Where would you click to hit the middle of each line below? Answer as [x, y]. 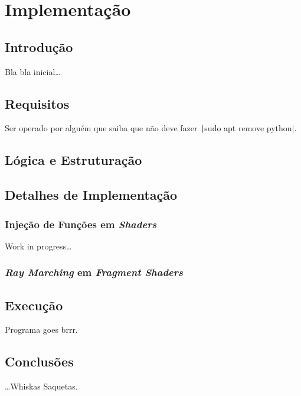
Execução [34, 305]
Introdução [39, 46]
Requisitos [37, 103]
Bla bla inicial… [33, 71]
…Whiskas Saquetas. [41, 386]
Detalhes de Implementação [91, 195]
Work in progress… [38, 246]
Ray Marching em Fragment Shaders [94, 272]
